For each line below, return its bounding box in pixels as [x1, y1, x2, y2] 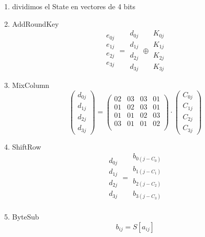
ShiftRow [12, 141, 42, 152]
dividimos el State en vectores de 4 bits [12, 1, 135, 11]
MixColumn [12, 80, 50, 90]
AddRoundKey [12, 18, 59, 29]
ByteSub [12, 211, 39, 222]
